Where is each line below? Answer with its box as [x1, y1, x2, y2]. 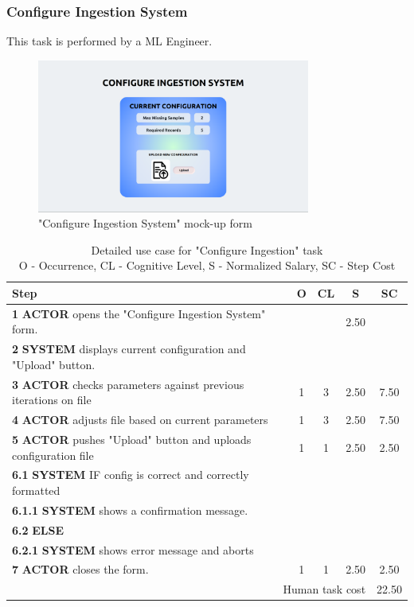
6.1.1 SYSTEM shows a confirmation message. [12, 501, 248, 518]
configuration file [12, 446, 94, 463]
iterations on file [12, 391, 92, 408]
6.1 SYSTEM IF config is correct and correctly [12, 466, 249, 483]
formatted [12, 482, 61, 498]
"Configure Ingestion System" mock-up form [38, 215, 252, 232]
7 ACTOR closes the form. [12, 561, 149, 578]
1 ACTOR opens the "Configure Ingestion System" [12, 305, 266, 321]
